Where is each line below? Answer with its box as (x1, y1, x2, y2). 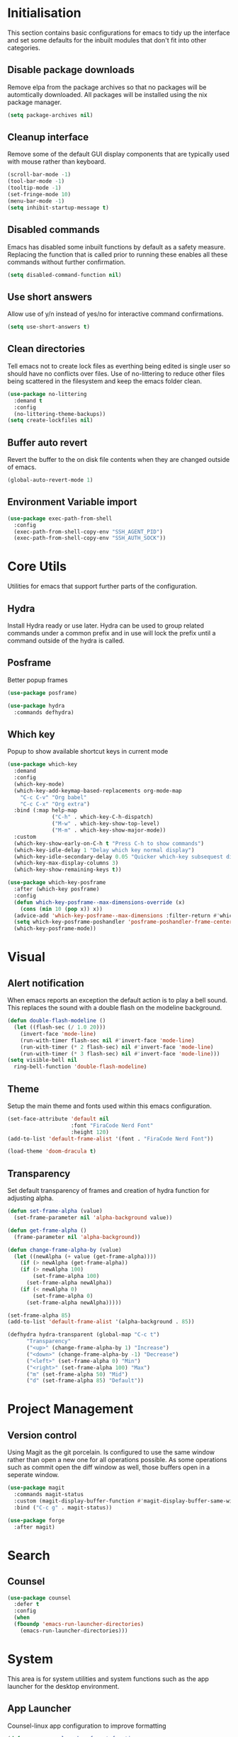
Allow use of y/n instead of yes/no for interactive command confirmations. (7, 310, 224, 318)
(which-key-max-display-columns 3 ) (13, 859, 119, 867)
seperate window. (7, 1471, 59, 1479)
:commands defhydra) (13, 708, 74, 716)
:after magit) (13, 1523, 55, 1531)
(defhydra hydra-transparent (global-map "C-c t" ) (7, 1331, 160, 1338)
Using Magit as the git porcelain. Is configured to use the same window (7, 1448, 215, 1456)
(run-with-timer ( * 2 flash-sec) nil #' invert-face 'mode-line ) (20, 1043, 214, 1051)
